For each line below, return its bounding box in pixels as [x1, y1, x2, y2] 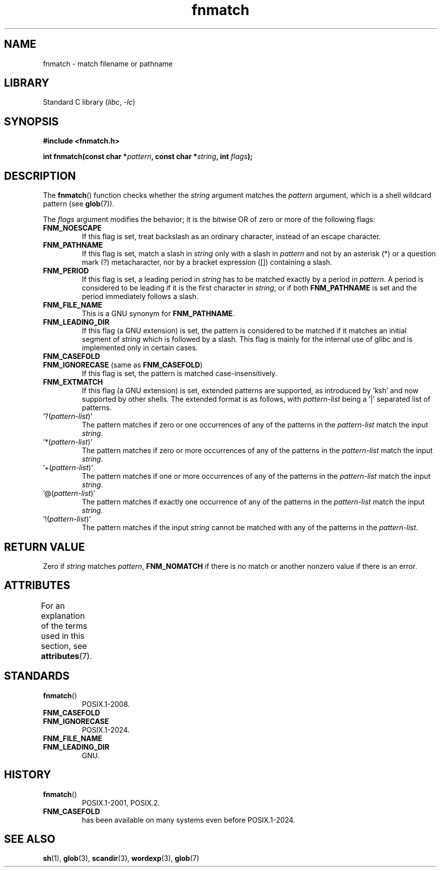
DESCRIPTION [4, 169, 76, 182]
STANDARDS [4, 670, 70, 683]
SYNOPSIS [4, 115, 59, 128]
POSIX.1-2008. [82, 699, 130, 708]
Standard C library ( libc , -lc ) [43, 98, 135, 107]
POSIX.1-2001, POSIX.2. [82, 798, 160, 807]
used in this [41, 630, 85, 641]
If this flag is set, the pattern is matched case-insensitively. [82, 369, 277, 378]
